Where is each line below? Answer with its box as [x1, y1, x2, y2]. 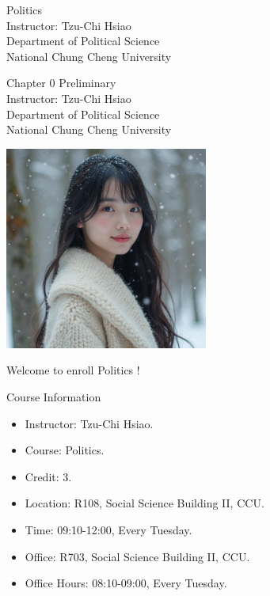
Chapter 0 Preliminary [6, 74, 116, 91]
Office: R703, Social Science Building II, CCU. [25, 548, 250, 564]
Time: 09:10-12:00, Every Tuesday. [25, 521, 192, 537]
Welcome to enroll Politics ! [6, 362, 140, 378]
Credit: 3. [25, 468, 72, 484]
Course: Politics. [25, 442, 105, 458]
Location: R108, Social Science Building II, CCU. [25, 495, 264, 511]
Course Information [6, 388, 101, 404]
